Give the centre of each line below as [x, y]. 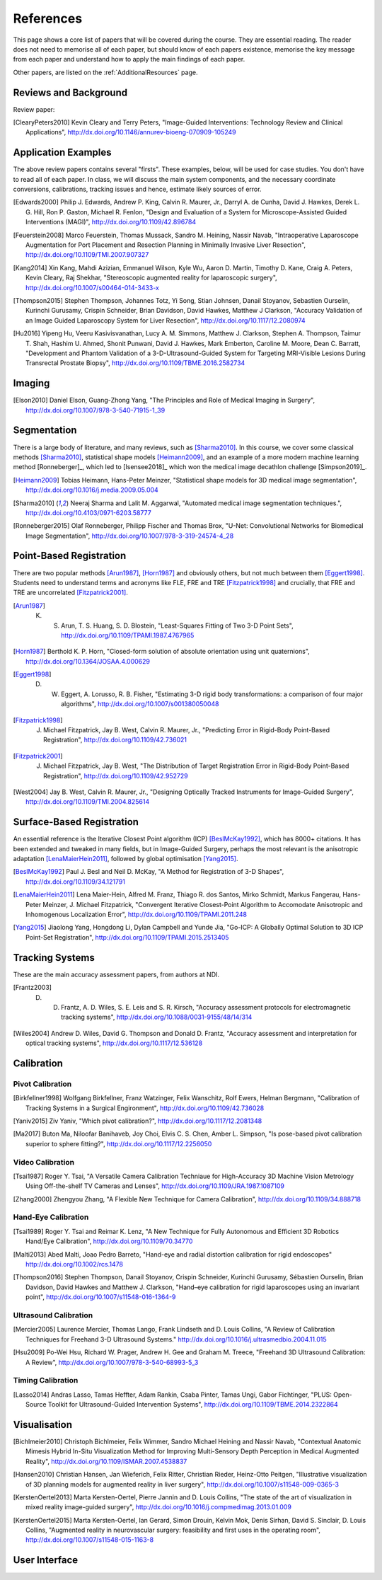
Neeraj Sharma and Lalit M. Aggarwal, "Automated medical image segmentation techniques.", [206, 503]
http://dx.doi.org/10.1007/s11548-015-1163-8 [90, 1540]
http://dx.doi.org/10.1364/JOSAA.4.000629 [88, 661]
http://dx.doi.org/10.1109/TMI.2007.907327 [87, 255]
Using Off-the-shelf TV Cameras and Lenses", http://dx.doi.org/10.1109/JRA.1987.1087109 [155, 1186]
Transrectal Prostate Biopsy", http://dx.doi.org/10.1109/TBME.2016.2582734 [135, 363]
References [48, 18]
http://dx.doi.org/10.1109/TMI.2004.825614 [88, 802]
